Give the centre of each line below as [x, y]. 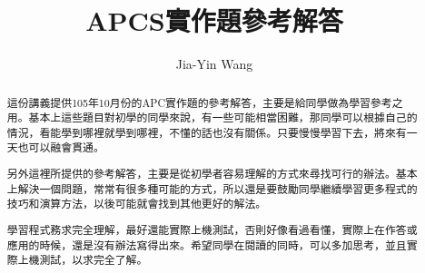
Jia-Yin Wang [214, 64]
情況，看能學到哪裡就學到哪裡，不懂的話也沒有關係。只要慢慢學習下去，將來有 [207, 132]
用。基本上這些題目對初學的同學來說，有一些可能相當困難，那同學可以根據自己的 [212, 117]
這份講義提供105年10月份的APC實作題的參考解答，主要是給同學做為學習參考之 [205, 102]
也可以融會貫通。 [61, 147]
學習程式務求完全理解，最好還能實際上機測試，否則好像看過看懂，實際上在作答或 [212, 229]
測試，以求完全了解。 [94, 260]
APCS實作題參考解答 [214, 20]
